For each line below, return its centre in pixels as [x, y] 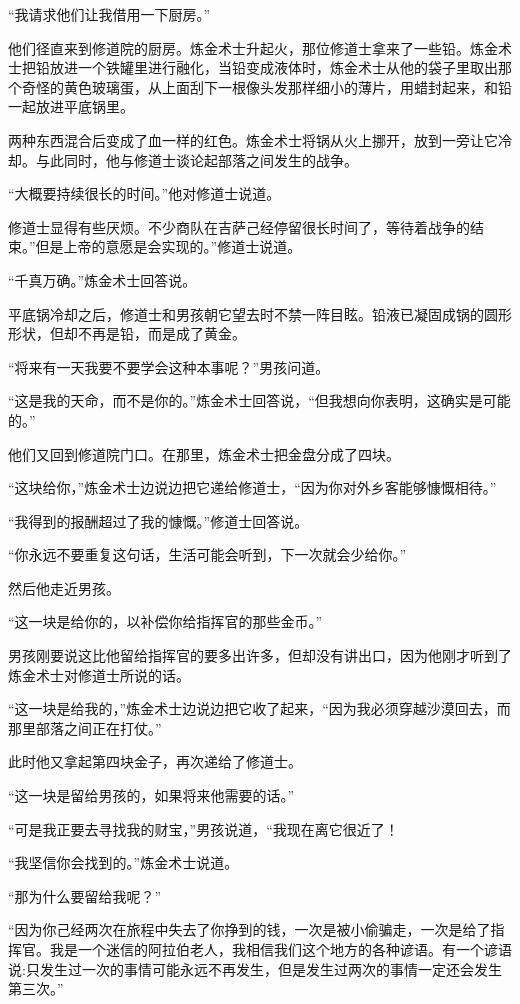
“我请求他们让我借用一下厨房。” [109, 14]
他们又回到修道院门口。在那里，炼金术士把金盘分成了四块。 [204, 453]
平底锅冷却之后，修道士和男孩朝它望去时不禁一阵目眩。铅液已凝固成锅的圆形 [260, 313]
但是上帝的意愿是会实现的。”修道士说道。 [168, 246]
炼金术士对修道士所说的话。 [99, 674]
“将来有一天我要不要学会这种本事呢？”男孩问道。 [169, 366]
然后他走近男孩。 [64, 587]
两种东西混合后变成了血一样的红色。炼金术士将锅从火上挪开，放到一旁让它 [253, 139]
